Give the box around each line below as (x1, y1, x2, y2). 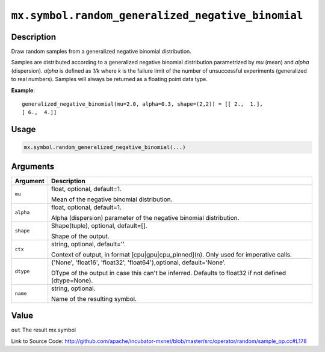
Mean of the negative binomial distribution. (51, 195, 173, 204)
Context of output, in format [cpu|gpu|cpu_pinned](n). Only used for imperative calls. (51, 250, 292, 258)
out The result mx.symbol (11, 326, 76, 333)
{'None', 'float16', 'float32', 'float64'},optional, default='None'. (51, 258, 226, 267)
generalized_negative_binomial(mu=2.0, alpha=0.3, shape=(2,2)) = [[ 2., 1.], (22, 101, 263, 108)
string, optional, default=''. (51, 240, 126, 248)
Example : (11, 86, 36, 94)
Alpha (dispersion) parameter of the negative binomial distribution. (51, 213, 240, 222)
